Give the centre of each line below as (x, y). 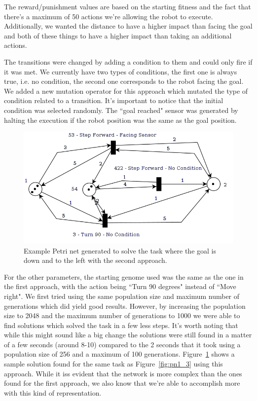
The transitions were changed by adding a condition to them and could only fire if (128, 61)
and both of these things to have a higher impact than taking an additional (118, 35)
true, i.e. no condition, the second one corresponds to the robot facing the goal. (124, 81)
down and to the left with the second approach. (95, 260)
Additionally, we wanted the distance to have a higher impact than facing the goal (128, 26)
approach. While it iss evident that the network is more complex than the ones (123, 373)
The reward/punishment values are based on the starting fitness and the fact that (128, 6)
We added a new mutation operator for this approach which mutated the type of (126, 91)
